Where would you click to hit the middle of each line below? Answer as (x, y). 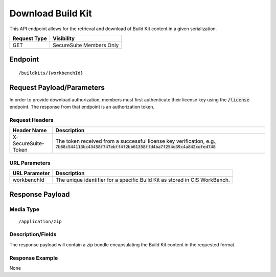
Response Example (34, 258)
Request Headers (31, 120)
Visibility (64, 38)
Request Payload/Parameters (57, 87)
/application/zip (40, 221)
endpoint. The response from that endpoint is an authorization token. (82, 107)
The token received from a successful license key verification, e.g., (136, 141)
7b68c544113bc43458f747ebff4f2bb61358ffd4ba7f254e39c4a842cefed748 (135, 147)
